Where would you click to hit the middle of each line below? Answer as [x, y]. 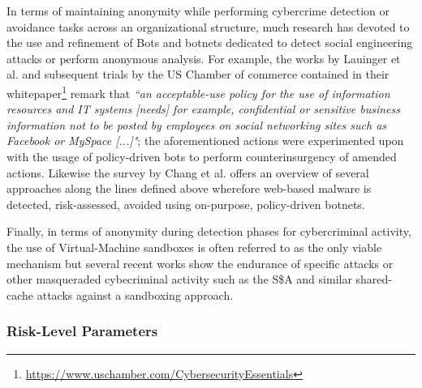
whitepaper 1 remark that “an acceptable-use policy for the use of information [198, 92]
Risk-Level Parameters [82, 331]
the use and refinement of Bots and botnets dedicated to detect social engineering [210, 43]
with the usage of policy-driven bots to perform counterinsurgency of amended [202, 156]
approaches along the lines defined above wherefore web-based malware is [189, 188]
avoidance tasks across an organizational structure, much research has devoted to [208, 26]
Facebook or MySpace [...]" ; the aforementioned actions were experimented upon [205, 141]
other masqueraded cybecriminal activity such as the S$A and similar [179, 279]
